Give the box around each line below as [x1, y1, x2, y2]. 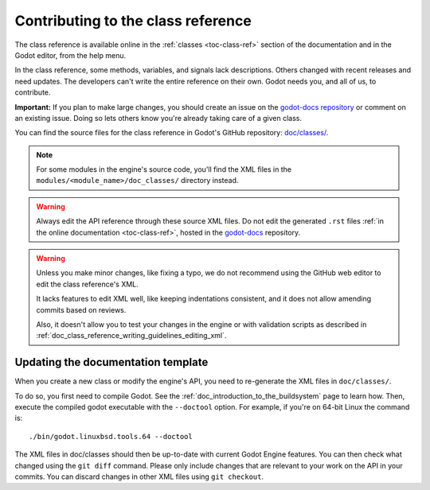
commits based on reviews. [36, 305, 127, 314]
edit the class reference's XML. [36, 279, 139, 289]
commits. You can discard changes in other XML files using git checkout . [14, 472, 264, 481]
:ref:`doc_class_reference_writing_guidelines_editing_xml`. [36, 331, 227, 340]
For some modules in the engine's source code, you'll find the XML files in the [36, 165, 292, 174]
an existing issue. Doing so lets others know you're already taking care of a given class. [14, 113, 303, 122]
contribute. [14, 87, 51, 97]
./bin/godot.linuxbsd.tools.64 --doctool [29, 432, 193, 441]
